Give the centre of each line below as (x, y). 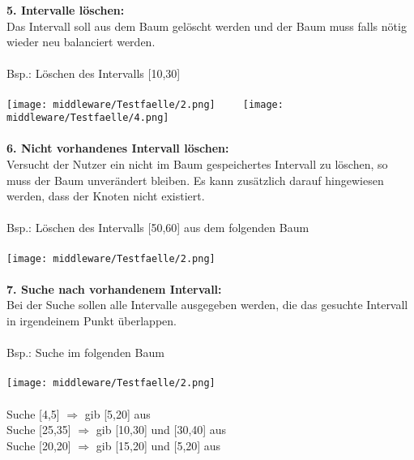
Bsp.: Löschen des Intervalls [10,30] (94, 73)
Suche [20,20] (39, 445)
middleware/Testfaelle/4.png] (88, 118)
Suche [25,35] (39, 430)
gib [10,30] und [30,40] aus (161, 430)
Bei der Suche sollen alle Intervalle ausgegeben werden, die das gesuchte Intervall (207, 305)
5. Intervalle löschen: (66, 10)
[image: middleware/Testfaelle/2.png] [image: (145, 104)
